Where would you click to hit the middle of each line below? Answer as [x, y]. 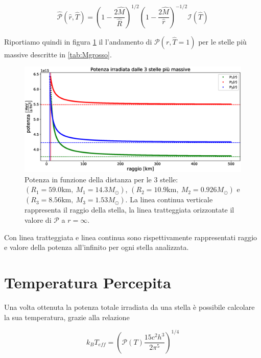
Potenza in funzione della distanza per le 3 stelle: [101, 179]
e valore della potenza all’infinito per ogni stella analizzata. [97, 247]
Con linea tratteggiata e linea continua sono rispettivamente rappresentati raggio [131, 237]
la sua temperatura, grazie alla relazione [67, 317]
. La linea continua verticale [169, 199]
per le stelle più [222, 41]
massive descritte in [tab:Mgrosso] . [58, 54]
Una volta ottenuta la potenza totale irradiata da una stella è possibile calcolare [129, 307]
